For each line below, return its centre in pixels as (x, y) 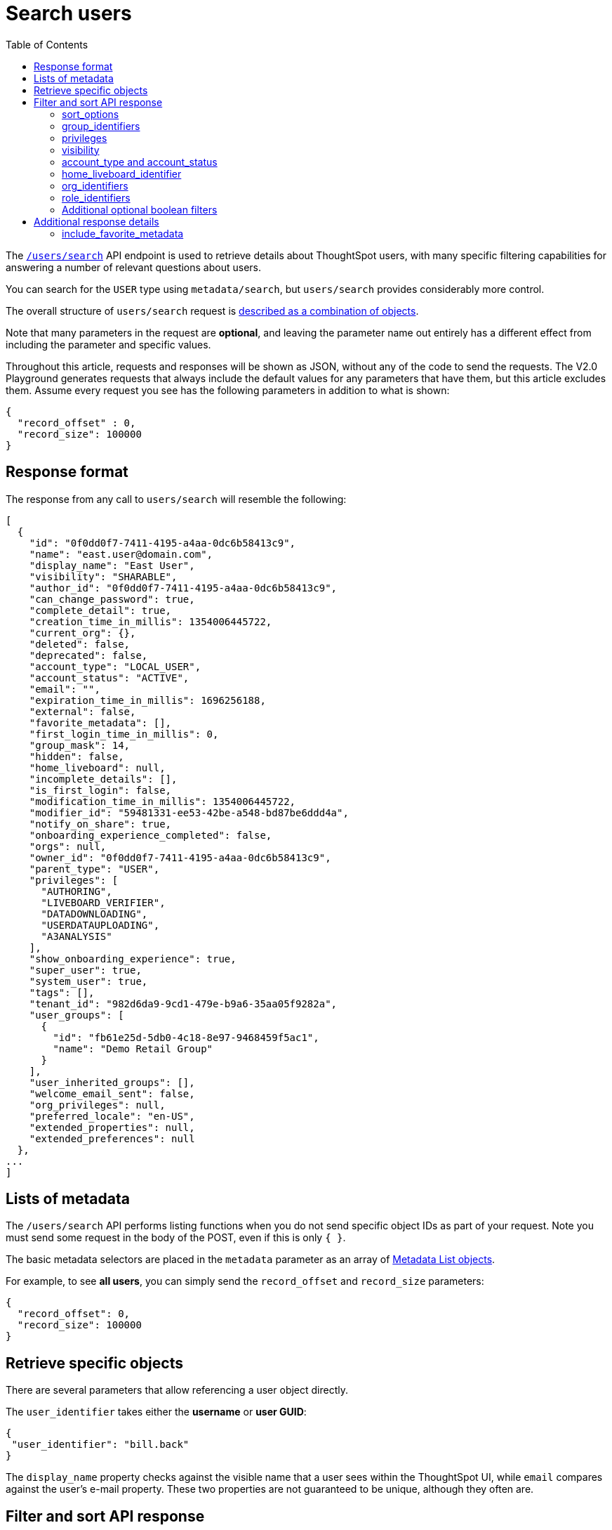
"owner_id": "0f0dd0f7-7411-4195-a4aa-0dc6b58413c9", (180, 857)
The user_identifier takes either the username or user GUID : (156, 1412)
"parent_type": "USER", (94, 869)
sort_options (91, 114)
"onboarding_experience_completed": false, (151, 835)
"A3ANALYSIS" (76, 936)
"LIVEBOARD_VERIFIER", (103, 902)
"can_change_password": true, (112, 599)
